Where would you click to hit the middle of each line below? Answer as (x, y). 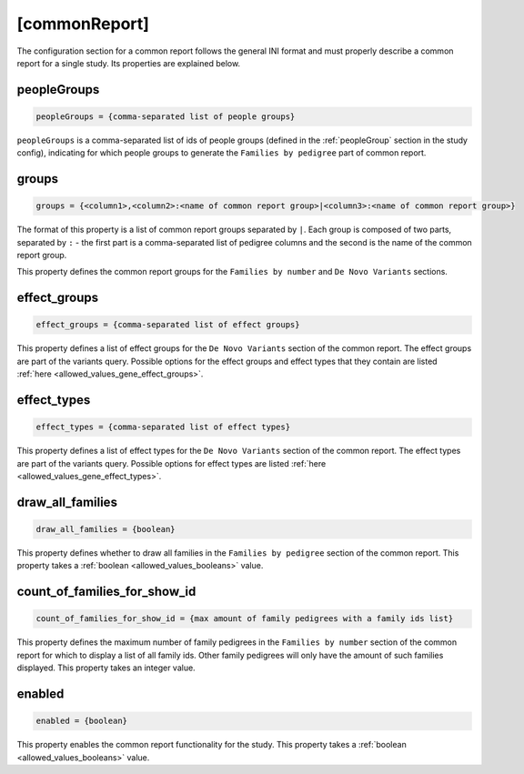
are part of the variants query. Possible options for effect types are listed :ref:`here (171, 463)
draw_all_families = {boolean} (106, 529)
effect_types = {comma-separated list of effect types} (163, 427)
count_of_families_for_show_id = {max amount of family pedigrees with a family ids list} (245, 619)
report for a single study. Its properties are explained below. (129, 63)
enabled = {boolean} (81, 721)
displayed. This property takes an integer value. (106, 668)
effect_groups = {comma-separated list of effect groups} (168, 325)
